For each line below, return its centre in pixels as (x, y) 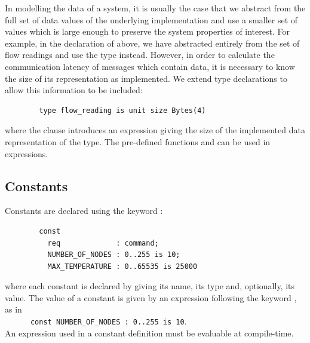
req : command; (103, 243)
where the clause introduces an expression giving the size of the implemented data (155, 130)
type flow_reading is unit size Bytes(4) (122, 110)
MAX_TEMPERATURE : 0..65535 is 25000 (122, 266)
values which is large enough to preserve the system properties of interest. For (147, 31)
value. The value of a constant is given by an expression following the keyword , (151, 297)
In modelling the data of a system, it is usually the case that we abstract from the (155, 8)
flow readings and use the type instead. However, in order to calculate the (140, 55)
